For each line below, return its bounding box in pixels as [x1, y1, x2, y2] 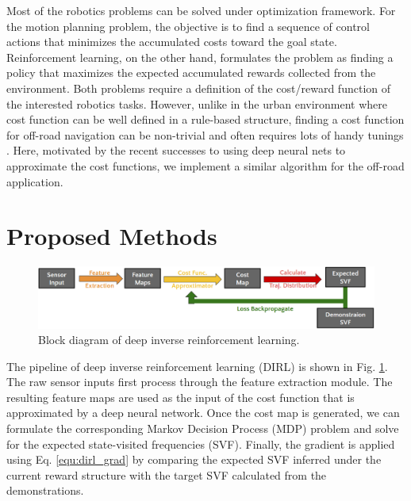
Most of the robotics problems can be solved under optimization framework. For [6, 2, 396, 18]
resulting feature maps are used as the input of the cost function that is [6, 388, 355, 405]
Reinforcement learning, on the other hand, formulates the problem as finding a [6, 48, 394, 65]
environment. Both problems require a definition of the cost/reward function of [6, 79, 391, 96]
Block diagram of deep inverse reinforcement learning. [38, 331, 300, 348]
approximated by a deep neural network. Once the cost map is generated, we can [6, 404, 400, 421]
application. [6, 173, 63, 189]
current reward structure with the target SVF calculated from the [6, 466, 327, 483]
